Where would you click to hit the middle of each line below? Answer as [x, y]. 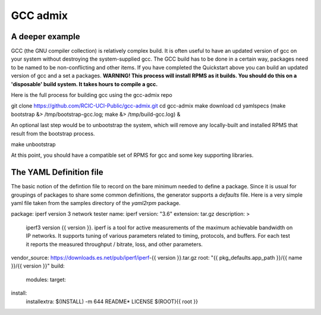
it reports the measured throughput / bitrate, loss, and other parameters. [114, 244]
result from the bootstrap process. [53, 133]
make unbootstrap [33, 144]
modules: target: [46, 279]
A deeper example [45, 37]
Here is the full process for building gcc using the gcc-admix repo [92, 95]
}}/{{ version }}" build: [38, 266]
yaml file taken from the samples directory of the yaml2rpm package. [96, 203]
